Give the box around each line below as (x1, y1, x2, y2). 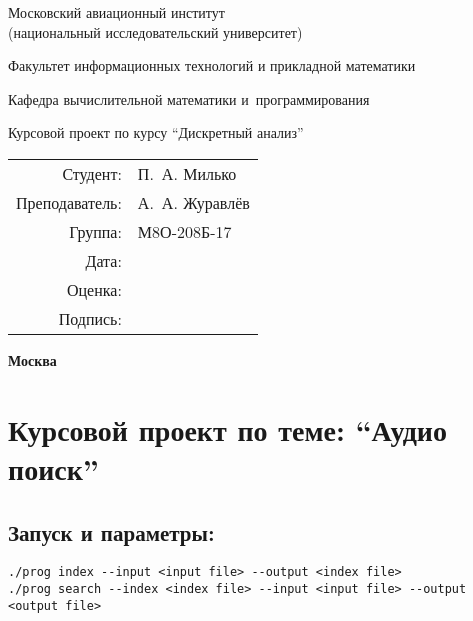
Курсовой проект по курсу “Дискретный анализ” (8, 122, 304, 143)
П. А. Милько (137, 161, 237, 185)
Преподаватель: (16, 190, 122, 214)
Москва (8, 349, 57, 370)
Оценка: (66, 277, 122, 301)
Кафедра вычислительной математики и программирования (8, 88, 370, 109)
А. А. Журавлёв (137, 190, 250, 214)
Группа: (69, 219, 122, 243)
